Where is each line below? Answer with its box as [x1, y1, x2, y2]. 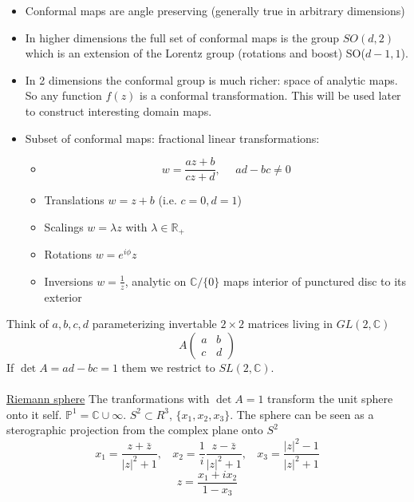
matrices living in [247, 315, 333, 332]
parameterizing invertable [92, 315, 217, 332]
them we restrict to [121, 358, 215, 375]
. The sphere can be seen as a [230, 405, 374, 422]
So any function [25, 87, 102, 104]
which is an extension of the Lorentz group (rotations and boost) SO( [25, 45, 365, 61]
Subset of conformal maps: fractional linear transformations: [25, 129, 320, 146]
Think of [6, 315, 49, 332]
